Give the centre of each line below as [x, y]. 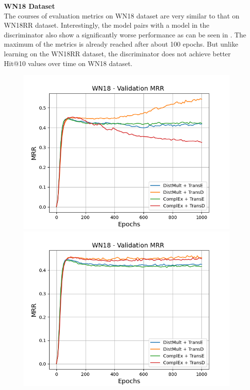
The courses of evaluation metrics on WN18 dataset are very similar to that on [122, 15]
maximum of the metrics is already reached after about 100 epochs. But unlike [121, 44]
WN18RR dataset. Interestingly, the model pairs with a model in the [107, 25]
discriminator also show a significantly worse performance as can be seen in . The [125, 34]
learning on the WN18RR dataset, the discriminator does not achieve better [117, 53]
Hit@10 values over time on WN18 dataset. [68, 63]
